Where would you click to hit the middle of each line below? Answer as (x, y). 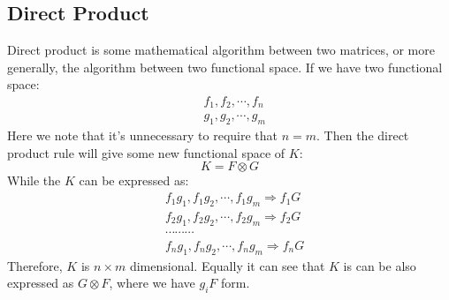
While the (34, 180)
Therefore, (35, 265)
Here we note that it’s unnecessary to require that (143, 135)
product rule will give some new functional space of (146, 152)
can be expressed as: (134, 180)
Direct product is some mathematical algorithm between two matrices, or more (221, 50)
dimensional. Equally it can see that (227, 265)
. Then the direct (363, 135)
